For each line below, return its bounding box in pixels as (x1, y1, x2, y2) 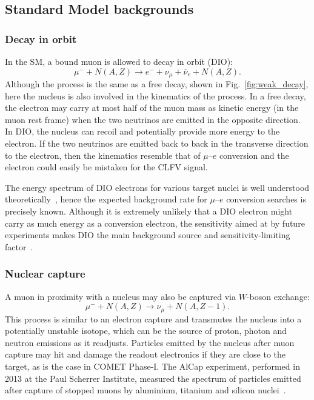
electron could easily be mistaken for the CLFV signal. (5, 161, 208, 173)
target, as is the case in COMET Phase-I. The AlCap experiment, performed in (5, 360, 300, 372)
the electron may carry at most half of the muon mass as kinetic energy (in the (5, 101, 299, 114)
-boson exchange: (246, 290, 310, 302)
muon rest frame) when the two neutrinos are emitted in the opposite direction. (5, 113, 301, 125)
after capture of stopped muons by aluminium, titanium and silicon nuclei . (5, 384, 286, 396)
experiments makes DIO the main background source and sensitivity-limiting (5, 228, 290, 241)
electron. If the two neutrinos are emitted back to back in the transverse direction (5, 137, 309, 150)
